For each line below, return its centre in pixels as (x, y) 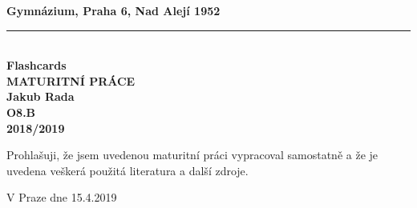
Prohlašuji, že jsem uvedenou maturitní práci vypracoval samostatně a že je (192, 155)
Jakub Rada (40, 96)
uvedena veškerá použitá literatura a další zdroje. (128, 170)
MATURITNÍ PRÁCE (71, 80)
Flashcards (36, 65)
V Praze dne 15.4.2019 (62, 197)
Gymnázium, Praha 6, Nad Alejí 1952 (113, 10)
